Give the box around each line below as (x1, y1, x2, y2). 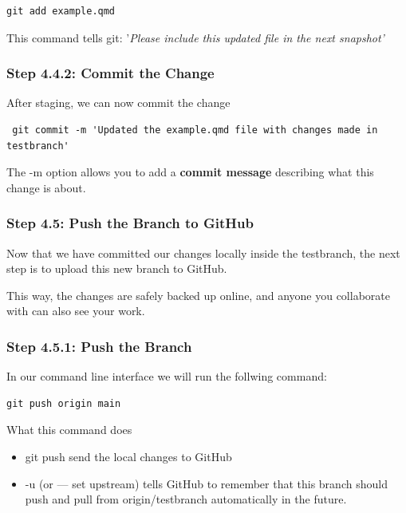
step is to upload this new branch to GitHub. (6, 260, 227, 277)
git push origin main (6, 397, 121, 409)
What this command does (6, 421, 132, 438)
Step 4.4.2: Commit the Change (6, 63, 215, 83)
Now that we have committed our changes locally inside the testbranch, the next (6, 244, 400, 261)
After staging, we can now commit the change (6, 94, 231, 111)
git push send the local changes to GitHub (25, 448, 232, 464)
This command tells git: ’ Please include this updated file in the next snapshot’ (6, 29, 384, 45)
